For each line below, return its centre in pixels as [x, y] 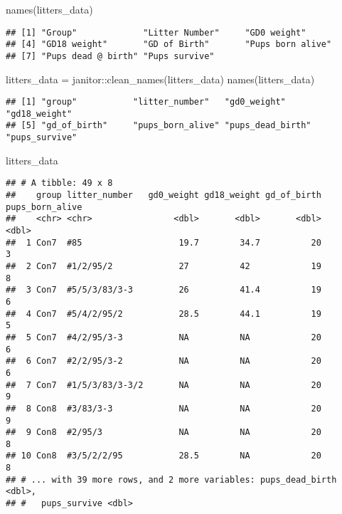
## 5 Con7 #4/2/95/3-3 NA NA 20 [164, 337]
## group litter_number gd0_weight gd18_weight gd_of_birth [164, 195]
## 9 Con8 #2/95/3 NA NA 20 [164, 432]
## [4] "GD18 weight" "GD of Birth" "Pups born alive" [169, 44]
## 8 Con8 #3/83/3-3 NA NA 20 [164, 408]
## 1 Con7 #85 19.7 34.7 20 [164, 242]
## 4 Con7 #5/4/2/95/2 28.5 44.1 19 [164, 314]
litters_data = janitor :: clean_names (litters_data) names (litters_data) [160, 79]
